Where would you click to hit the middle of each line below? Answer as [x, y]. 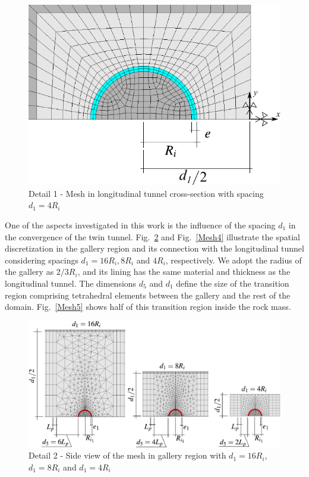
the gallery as [29, 272]
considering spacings [42, 260]
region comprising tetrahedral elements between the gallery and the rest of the [148, 295]
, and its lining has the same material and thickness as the [184, 272]
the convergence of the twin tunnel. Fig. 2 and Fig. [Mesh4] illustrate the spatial [152, 236]
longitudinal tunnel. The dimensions [71, 283]
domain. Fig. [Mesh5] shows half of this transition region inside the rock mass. [148, 307]
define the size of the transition [233, 283]
